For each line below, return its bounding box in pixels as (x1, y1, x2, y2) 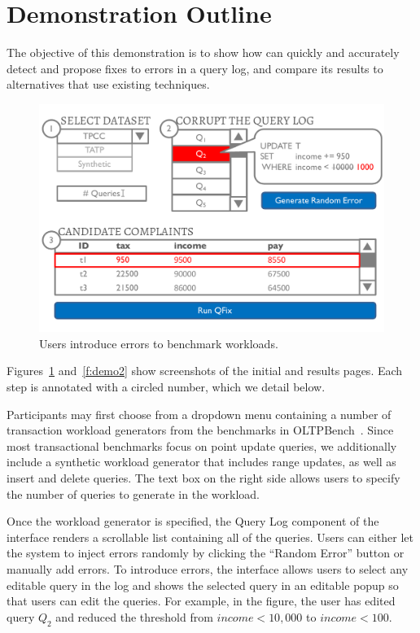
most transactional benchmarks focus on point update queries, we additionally (7, 437, 397, 454)
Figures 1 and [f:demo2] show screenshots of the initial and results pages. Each (7, 362, 403, 379)
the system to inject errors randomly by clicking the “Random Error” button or (7, 544, 405, 561)
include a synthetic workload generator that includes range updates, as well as (7, 453, 396, 470)
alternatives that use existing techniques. (7, 76, 210, 93)
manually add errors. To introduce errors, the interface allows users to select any (7, 560, 409, 577)
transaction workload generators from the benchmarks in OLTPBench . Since (7, 421, 394, 439)
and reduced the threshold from (55, 608, 213, 625)
